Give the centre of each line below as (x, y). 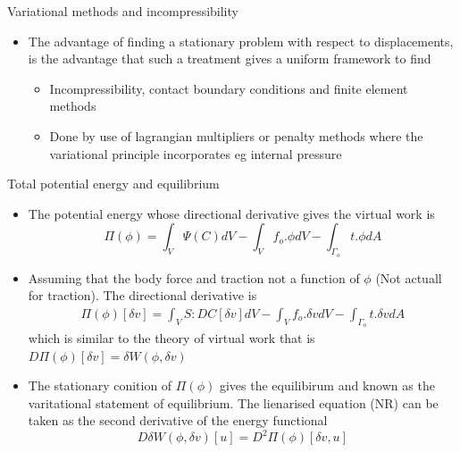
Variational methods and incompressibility (123, 11)
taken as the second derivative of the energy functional (178, 420)
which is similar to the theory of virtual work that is (171, 337)
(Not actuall (409, 277)
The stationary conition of (100, 385)
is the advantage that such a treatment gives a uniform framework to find (230, 59)
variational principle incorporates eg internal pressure (196, 153)
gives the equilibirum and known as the (327, 385)
